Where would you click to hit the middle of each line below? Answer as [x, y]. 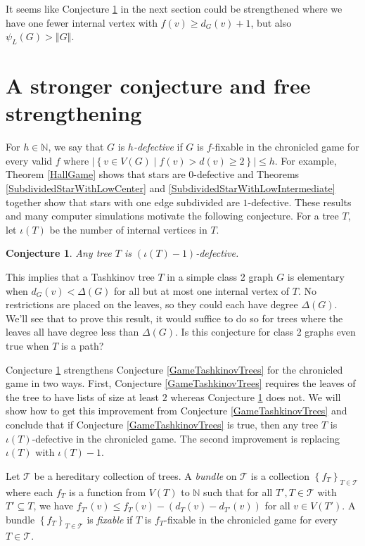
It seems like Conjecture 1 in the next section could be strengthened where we [174, 8]
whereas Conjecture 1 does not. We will [256, 396]
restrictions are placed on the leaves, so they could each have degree [152, 304]
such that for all [238, 491]
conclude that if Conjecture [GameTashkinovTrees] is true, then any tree [162, 424]
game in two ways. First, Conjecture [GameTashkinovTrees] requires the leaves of [181, 383]
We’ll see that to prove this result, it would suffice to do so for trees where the [174, 318]
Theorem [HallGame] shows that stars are [96, 174]
